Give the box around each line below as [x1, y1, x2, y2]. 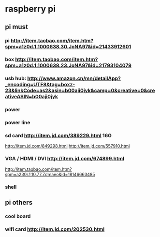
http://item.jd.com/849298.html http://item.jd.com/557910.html [5, 143, 130, 149]
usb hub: [5, 75, 27, 82]
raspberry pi [5, 3, 56, 15]
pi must [5, 23, 28, 31]
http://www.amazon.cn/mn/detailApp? [27, 75, 121, 82]
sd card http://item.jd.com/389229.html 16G [5, 132, 112, 139]
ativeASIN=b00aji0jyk [5, 93, 58, 100]
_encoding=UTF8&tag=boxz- [5, 81, 75, 88]
